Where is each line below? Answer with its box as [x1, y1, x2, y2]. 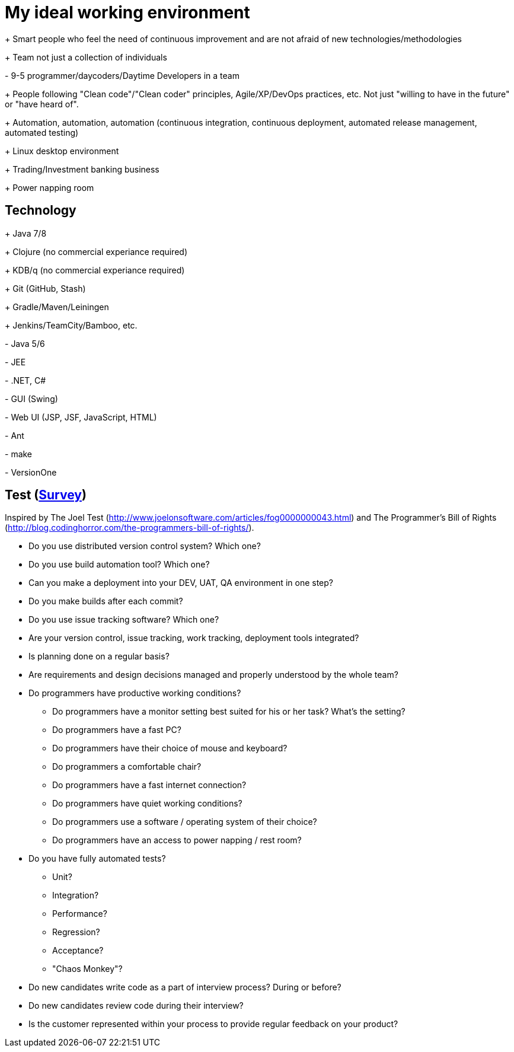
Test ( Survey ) [5, 487, 87, 503]
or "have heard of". [5, 98, 79, 109]
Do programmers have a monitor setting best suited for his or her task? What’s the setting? [52, 706, 406, 717]
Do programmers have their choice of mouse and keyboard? [52, 743, 288, 754]
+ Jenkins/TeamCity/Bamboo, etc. [5, 320, 138, 330]
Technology [5, 203, 76, 218]
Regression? [52, 927, 100, 938]
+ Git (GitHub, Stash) [5, 283, 86, 294]
